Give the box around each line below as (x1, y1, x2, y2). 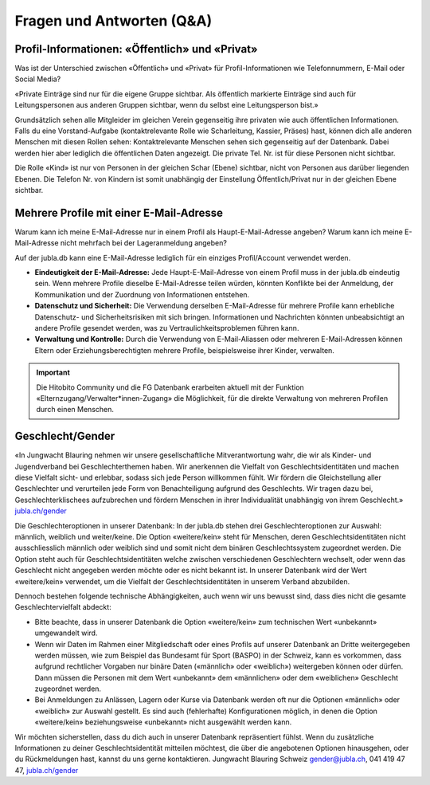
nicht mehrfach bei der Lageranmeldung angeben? (60, 238, 227, 248)
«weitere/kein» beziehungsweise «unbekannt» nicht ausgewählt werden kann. (34, 717, 292, 727)
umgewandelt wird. (34, 628, 98, 638)
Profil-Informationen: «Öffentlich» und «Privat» (14, 42, 258, 56)
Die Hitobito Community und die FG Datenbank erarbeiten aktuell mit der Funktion (36, 383, 304, 392)
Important (36, 367, 71, 378)
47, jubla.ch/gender (14, 765, 79, 775)
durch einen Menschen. (36, 405, 115, 414)
